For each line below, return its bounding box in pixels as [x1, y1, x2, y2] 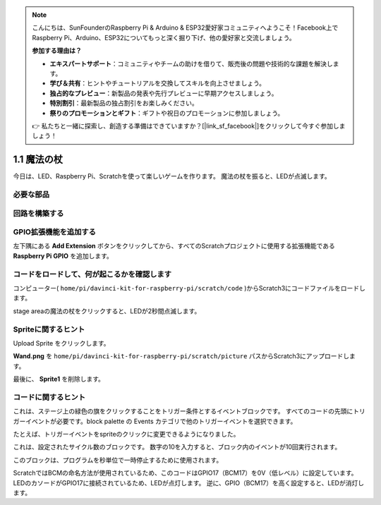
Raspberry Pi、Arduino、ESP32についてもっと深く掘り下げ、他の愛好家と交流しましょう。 [32, 33, 296, 42]
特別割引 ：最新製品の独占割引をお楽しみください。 [49, 99, 198, 107]
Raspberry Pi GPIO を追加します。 [13, 251, 113, 260]
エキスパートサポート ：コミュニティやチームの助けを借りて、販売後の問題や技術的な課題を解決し [49, 59, 333, 68]
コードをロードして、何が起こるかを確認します [13, 269, 172, 279]
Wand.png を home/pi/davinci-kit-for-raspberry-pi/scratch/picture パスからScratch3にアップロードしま [13, 352, 356, 360]
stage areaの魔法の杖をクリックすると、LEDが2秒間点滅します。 [13, 307, 201, 315]
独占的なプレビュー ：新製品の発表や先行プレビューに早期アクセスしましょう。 [49, 89, 278, 97]
